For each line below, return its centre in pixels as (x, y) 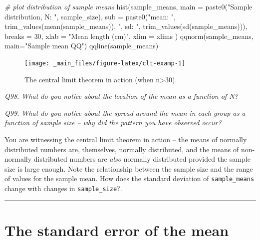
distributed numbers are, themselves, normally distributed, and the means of (122, 149)
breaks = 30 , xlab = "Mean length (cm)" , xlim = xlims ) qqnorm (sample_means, (129, 36)
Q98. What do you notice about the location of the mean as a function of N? (121, 96)
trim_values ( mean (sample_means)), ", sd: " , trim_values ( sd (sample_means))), (126, 26)
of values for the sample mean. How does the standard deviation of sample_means (130, 178)
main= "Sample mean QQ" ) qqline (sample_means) (82, 46)
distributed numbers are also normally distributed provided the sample (142, 159)
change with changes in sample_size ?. (63, 188)
